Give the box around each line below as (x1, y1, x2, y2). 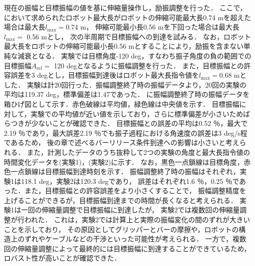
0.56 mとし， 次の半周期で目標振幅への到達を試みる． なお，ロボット (27, 31, 252, 41)
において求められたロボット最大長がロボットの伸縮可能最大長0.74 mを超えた (4, 12, 251, 22)
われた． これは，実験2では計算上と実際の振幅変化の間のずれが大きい (24, 214, 250, 225)
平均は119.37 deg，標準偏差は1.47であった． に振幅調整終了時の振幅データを (4, 89, 250, 99)
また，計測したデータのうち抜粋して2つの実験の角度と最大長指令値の (27, 147, 250, 157)
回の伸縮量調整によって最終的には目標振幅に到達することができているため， (4, 243, 251, 253)
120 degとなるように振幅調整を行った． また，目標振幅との (54, 60, 244, 70)
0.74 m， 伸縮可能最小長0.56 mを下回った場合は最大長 (65, 22, 239, 32)
